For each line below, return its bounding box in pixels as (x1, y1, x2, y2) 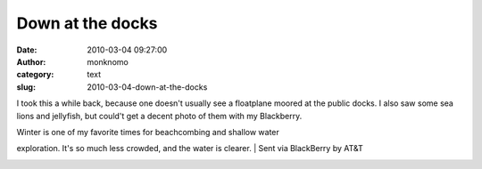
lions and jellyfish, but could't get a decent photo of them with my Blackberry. (16, 110, 303, 121)
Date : (16, 44, 37, 55)
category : (16, 69, 54, 80)
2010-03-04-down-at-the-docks (87, 81, 208, 93)
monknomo (87, 56, 129, 67)
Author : (16, 56, 46, 67)
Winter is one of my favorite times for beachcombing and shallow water (16, 126, 280, 137)
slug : (16, 81, 36, 93)
